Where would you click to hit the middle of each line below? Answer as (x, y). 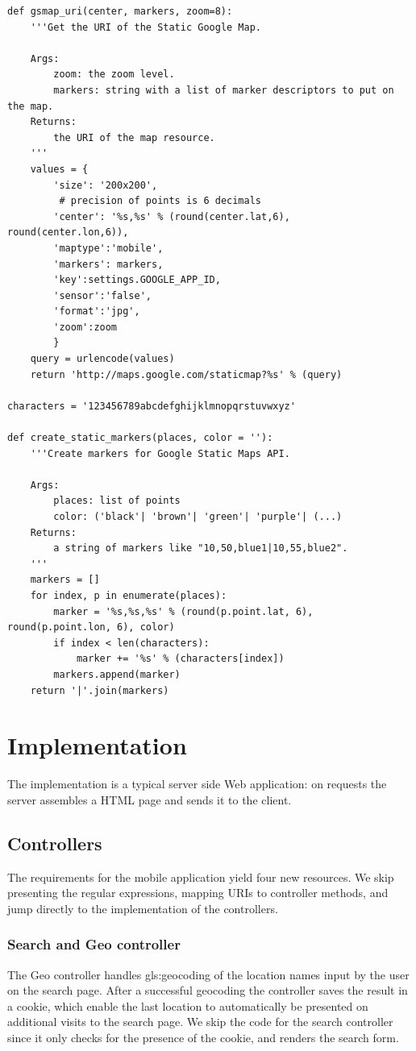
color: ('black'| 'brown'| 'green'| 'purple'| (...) (198, 517)
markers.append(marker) (117, 674)
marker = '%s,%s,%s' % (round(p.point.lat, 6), (183, 611)
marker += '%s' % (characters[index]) (180, 659)
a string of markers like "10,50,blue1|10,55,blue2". (201, 548)
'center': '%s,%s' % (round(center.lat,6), (172, 216)
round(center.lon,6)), (68, 233)
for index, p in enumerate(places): (129, 595)
